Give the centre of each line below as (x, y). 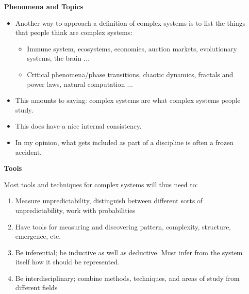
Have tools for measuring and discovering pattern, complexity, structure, (123, 226)
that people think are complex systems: (74, 32)
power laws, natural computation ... (80, 84)
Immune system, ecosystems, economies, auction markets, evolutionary (132, 48)
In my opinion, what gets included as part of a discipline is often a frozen (124, 142)
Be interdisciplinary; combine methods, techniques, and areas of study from (127, 278)
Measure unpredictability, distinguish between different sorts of (109, 201)
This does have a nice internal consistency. (78, 126)
